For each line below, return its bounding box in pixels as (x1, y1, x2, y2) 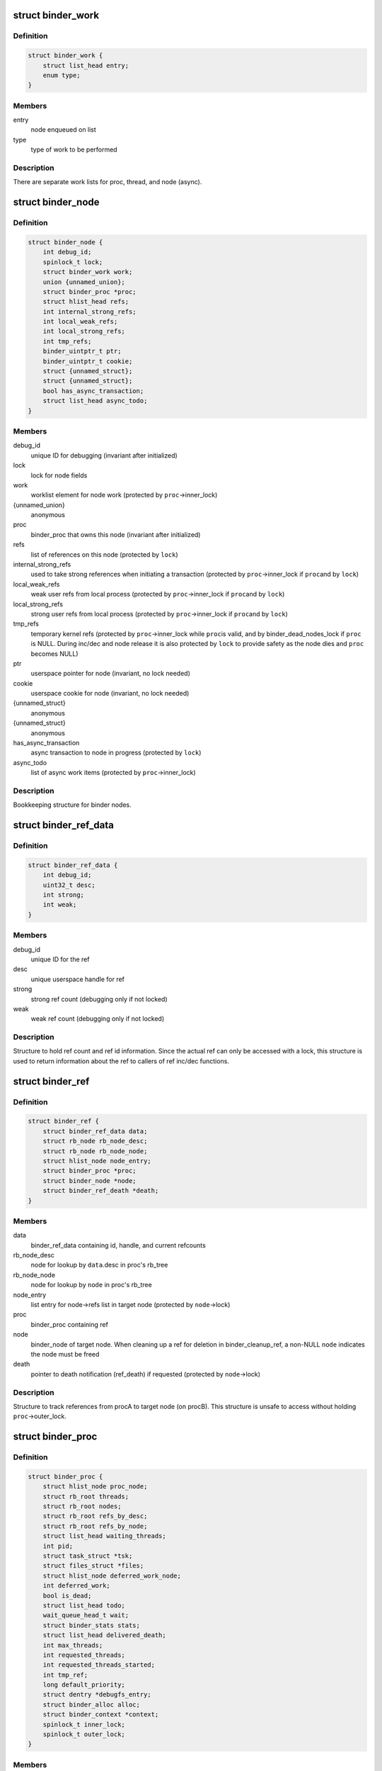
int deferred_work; (42, 1582, 111, 1590)
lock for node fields (30, 471, 88, 480)
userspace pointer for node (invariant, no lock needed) (30, 669, 191, 678)
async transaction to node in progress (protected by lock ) (30, 748, 202, 757)
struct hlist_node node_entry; (42, 1157, 151, 1165)
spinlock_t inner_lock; (42, 1720, 125, 1728)
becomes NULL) (30, 649, 79, 658)
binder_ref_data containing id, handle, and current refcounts (30, 1240, 207, 1250)
